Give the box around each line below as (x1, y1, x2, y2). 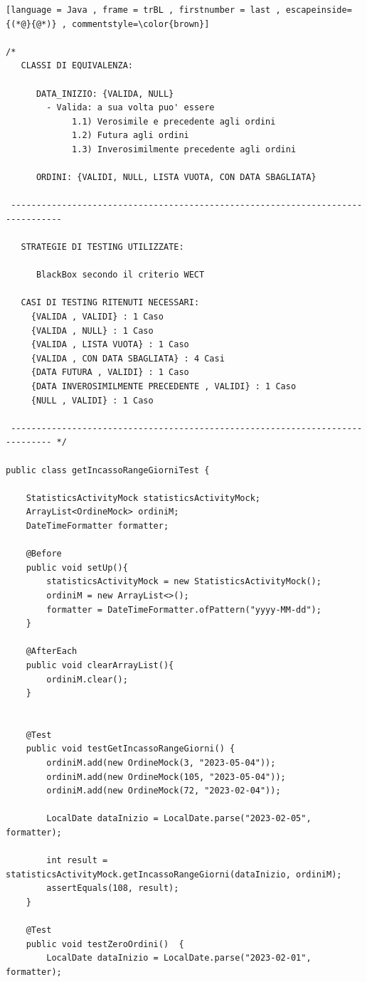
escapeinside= (285, 5, 352, 15)
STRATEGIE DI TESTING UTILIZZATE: (21, 242, 184, 253)
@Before (26, 549, 62, 559)
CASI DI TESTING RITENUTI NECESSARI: (21, 297, 200, 308)
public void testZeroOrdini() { (26, 939, 184, 949)
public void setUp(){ (26, 562, 128, 573)
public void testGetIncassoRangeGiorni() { (26, 744, 235, 754)
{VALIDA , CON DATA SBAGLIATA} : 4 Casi (31, 353, 225, 364)
